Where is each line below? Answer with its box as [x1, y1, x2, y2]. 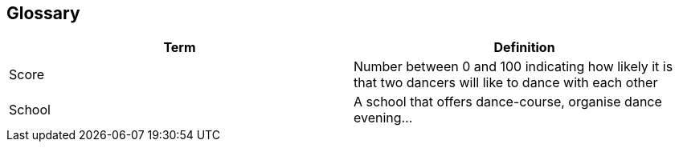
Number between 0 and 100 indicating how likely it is [354, 58, 673, 75]
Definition [493, 39, 555, 56]
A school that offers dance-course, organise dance [354, 94, 662, 110]
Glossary [6, 3, 80, 23]
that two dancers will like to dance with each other [354, 74, 658, 91]
